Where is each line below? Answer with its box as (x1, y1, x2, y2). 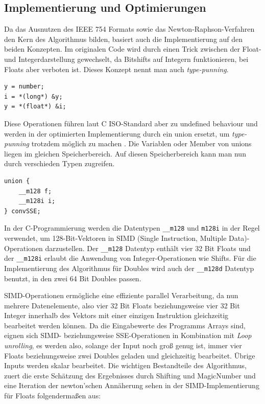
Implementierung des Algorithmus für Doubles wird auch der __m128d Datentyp (4, 262, 254, 273)
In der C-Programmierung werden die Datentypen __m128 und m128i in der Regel (4, 222, 260, 233)
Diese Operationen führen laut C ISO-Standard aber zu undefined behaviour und (4, 118, 258, 128)
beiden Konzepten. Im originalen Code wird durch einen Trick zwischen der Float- (4, 43, 261, 54)
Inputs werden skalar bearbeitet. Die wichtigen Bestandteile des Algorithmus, (4, 360, 247, 371)
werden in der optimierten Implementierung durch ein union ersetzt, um (4, 128, 230, 139)
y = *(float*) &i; (4, 103, 66, 110)
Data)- (229, 232, 250, 243)
